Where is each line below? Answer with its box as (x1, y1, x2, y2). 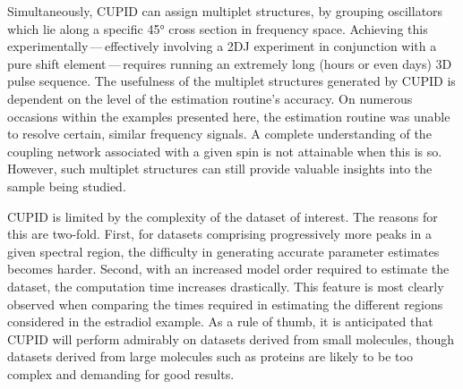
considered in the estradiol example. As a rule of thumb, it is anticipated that (7, 312, 433, 331)
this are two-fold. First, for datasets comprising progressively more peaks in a (7, 224, 432, 243)
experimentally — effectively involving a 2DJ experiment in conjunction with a (7, 37, 437, 55)
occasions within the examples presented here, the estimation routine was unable (7, 106, 450, 125)
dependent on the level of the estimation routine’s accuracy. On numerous (7, 89, 413, 107)
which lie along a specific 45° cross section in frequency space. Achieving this (7, 19, 428, 38)
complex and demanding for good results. (7, 364, 235, 383)
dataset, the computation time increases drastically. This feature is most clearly (7, 276, 444, 295)
